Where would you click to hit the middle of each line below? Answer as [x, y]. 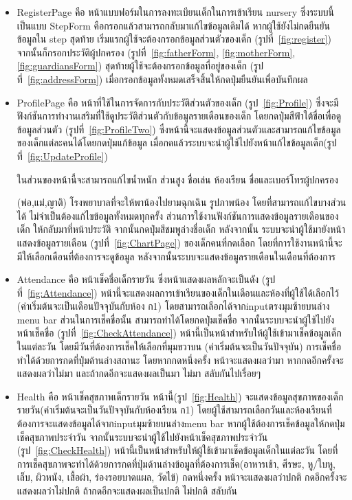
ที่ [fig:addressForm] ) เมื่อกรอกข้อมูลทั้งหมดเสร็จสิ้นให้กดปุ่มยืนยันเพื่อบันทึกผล [162, 79]
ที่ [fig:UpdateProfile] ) [62, 156]
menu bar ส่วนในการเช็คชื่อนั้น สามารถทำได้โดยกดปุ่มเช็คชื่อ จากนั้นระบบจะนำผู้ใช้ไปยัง [176, 319]
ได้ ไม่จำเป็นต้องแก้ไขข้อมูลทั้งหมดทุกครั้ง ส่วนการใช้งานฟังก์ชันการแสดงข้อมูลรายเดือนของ [178, 215]
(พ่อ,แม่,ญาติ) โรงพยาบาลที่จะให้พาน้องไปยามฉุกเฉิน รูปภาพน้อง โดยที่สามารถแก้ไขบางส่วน [181, 202]
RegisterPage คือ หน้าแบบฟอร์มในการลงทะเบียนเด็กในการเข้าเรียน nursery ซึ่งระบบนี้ [175, 12]
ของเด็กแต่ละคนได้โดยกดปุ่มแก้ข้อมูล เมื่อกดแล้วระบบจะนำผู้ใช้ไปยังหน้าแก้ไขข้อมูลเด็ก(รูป [177, 143]
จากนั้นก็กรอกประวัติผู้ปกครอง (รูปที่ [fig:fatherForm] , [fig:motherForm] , [156, 52]
